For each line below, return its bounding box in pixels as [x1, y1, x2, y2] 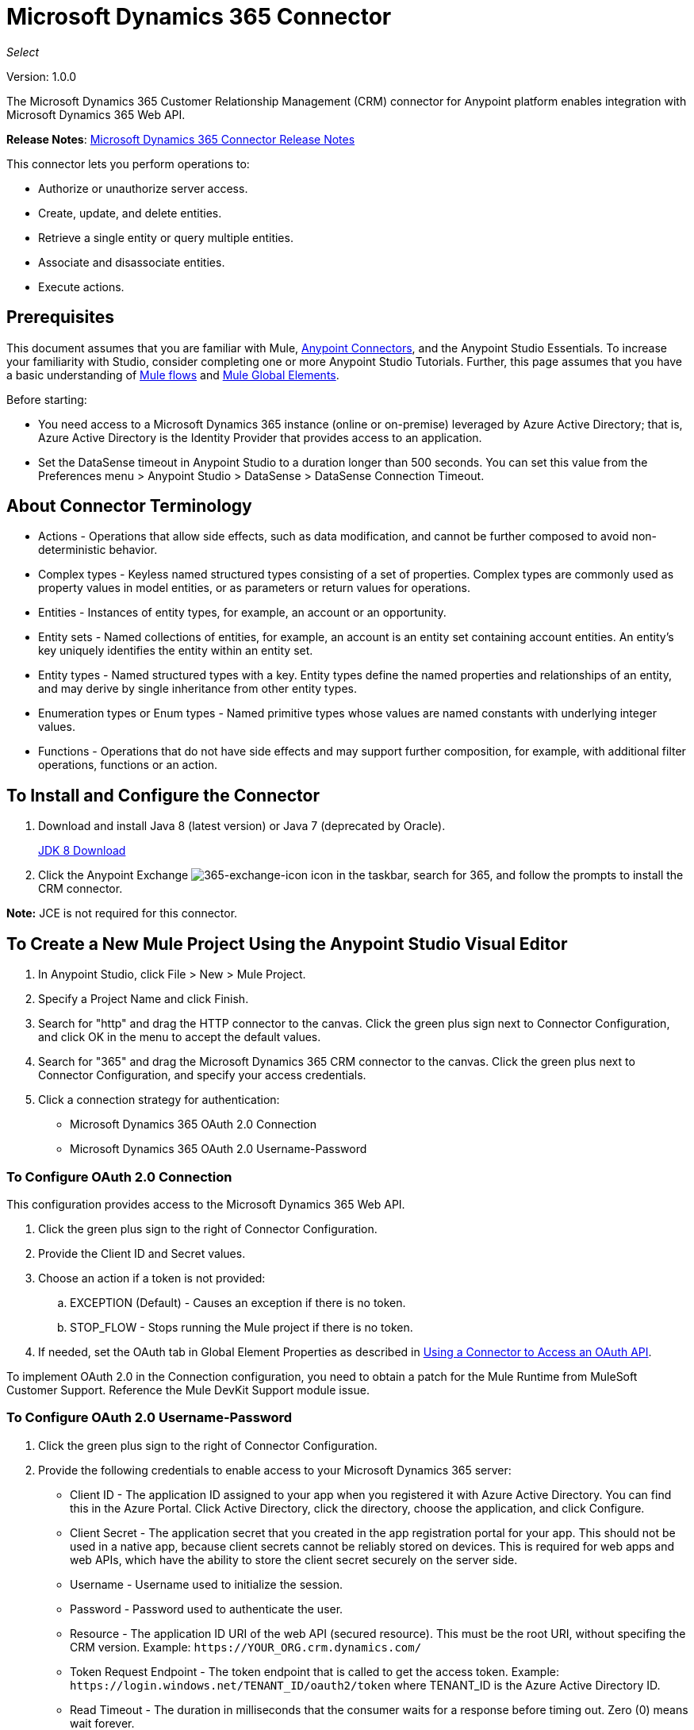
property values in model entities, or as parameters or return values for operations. [38, 581, 470, 595]
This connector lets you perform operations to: [6, 156, 250, 171]
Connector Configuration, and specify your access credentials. [38, 1068, 366, 1082]
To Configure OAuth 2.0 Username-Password [6, 1409, 293, 1426]
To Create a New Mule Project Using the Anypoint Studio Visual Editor [6, 933, 568, 954]
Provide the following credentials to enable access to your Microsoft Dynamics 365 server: [38, 1463, 512, 1477]
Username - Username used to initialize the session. [70, 1577, 343, 1591]
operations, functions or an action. [38, 758, 218, 772]
